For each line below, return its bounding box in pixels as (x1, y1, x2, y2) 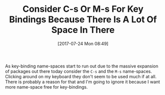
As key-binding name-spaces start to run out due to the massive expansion (5, 63, 159, 69)
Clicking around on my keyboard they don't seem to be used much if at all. (5, 73, 157, 79)
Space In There (51, 25, 115, 35)
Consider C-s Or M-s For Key (22, 3, 144, 15)
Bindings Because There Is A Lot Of (9, 14, 157, 25)
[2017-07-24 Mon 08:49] (57, 40, 109, 46)
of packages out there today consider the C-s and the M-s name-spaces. (5, 68, 152, 74)
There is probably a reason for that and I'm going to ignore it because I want (5, 79, 161, 85)
